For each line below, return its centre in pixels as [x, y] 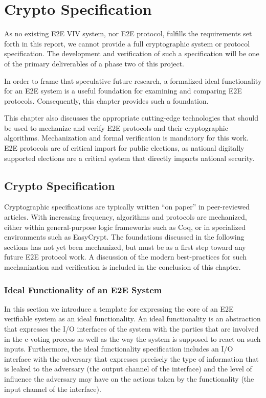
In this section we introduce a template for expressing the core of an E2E [119, 308]
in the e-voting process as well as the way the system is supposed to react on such [132, 338]
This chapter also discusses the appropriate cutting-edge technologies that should [131, 118]
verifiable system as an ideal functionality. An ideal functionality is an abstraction [132, 319]
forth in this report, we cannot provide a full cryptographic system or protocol [127, 43]
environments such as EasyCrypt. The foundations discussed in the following [124, 237]
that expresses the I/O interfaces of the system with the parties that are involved [131, 329]
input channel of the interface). [53, 389]
